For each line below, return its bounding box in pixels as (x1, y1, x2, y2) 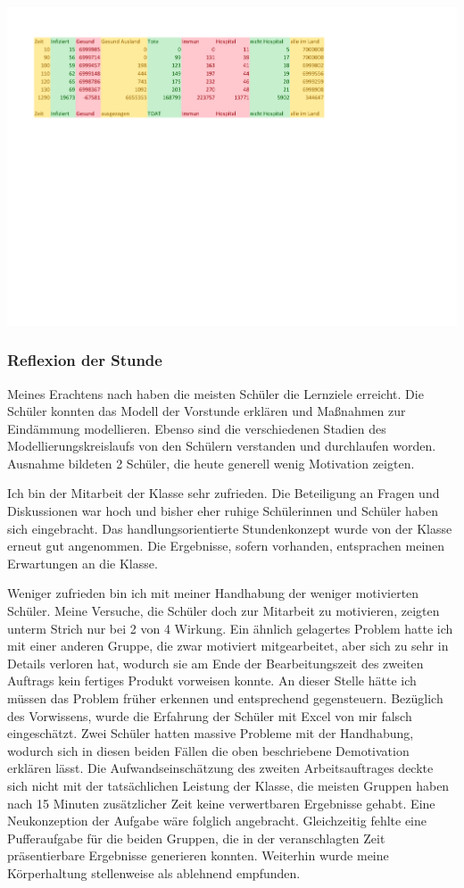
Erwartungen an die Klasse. (7, 553, 158, 572)
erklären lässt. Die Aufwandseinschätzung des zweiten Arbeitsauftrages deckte (7, 759, 434, 777)
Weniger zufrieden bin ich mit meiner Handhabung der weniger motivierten (7, 584, 419, 602)
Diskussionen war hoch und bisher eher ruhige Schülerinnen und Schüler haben (7, 502, 439, 520)
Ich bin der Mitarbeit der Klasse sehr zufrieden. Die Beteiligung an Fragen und (7, 484, 440, 502)
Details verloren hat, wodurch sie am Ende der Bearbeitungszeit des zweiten (7, 653, 424, 672)
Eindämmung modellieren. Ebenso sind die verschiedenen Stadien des (7, 419, 386, 437)
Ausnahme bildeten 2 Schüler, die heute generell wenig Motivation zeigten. (7, 453, 415, 472)
